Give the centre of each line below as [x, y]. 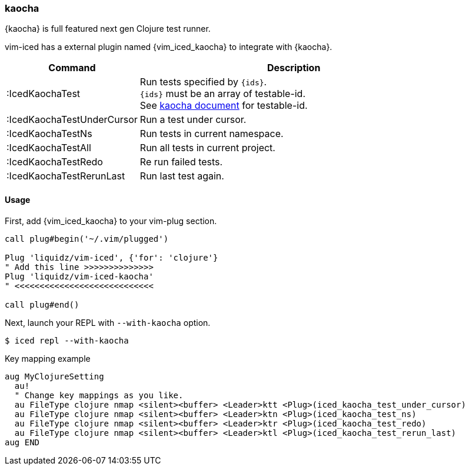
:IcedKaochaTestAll [49, 148]
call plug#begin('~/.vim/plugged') [87, 239]
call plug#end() [42, 304]
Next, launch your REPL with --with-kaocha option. [108, 322]
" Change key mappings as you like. [99, 395]
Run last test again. [182, 176]
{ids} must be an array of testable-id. [223, 94]
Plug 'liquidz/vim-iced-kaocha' [79, 276]
